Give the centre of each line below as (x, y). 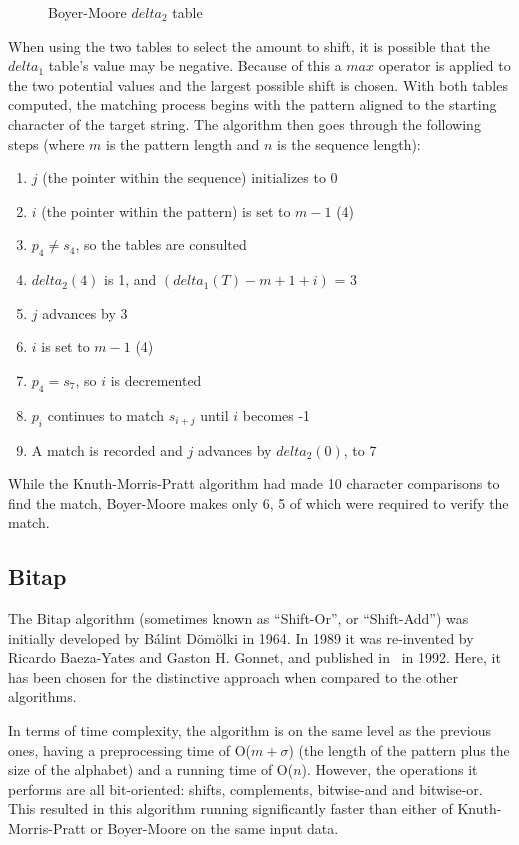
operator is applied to (444, 65)
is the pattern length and (183, 143)
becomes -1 (276, 414)
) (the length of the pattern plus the (399, 749)
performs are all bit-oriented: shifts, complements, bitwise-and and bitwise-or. (245, 788)
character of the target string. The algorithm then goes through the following (244, 123)
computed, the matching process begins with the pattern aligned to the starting (252, 104)
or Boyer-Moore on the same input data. (214, 828)
